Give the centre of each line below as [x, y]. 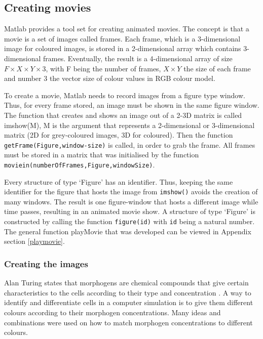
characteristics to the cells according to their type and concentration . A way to [128, 292]
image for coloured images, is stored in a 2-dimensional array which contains [123, 48]
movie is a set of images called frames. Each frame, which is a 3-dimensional [122, 38]
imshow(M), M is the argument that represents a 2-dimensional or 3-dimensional [129, 125]
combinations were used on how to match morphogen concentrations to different [128, 322]
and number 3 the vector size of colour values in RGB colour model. [110, 78]
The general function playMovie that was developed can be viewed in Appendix [128, 231]
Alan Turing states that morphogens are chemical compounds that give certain [126, 283]
